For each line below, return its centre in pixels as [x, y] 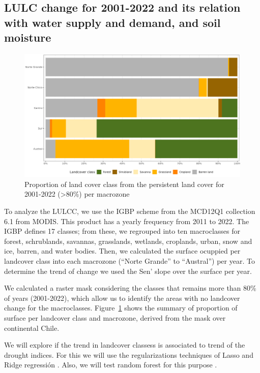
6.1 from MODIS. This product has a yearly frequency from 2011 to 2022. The [127, 221]
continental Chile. [32, 328]
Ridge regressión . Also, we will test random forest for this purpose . [111, 365]
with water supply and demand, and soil [112, 22]
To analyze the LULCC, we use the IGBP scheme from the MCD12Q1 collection [130, 211]
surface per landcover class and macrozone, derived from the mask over [115, 317]
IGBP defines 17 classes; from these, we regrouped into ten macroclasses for [122, 231]
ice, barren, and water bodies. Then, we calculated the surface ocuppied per [122, 251]
